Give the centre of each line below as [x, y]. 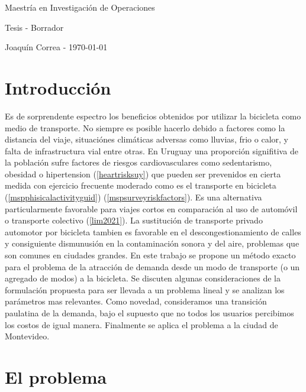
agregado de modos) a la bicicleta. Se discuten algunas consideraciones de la [143, 278]
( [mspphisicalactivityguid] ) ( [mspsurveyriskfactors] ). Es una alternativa [133, 197]
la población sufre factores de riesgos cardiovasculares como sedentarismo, [138, 162]
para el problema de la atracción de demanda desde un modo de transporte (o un [152, 266]
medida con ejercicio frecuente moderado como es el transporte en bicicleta [141, 185]
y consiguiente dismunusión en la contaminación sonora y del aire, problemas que [152, 243]
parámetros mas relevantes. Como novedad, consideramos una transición [136, 301]
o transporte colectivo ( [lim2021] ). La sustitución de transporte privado [134, 220]
